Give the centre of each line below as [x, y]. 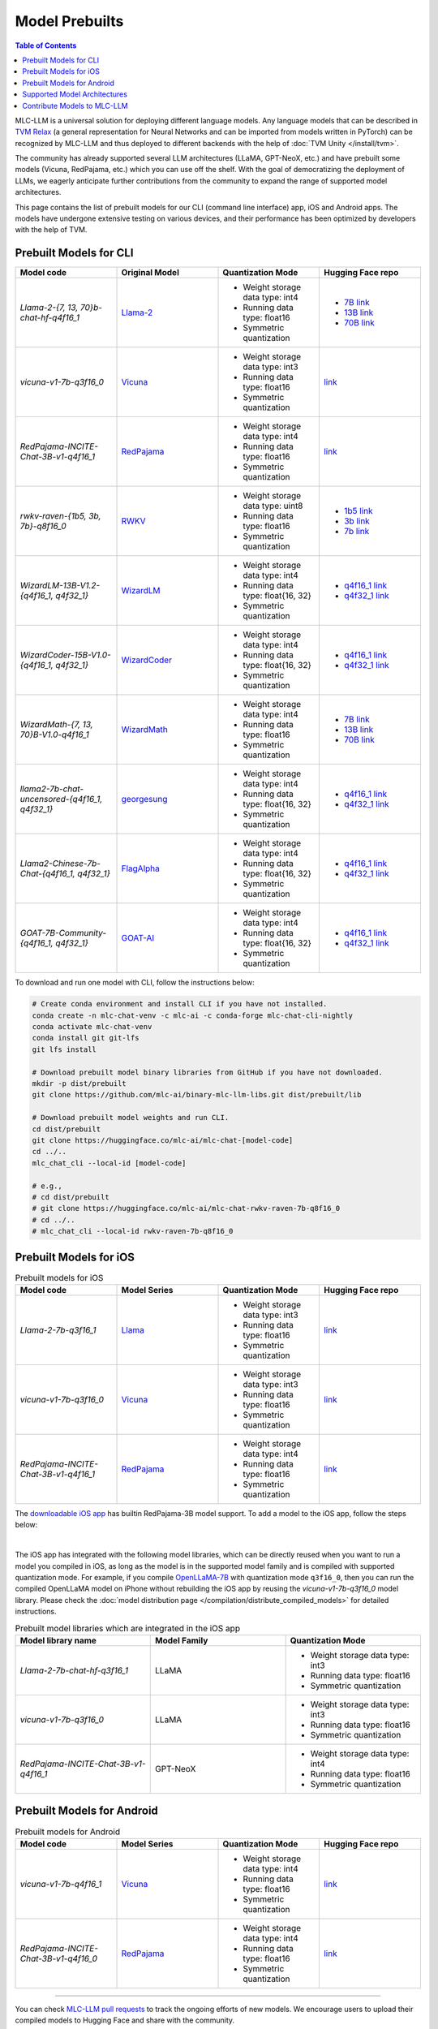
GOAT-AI [138, 938]
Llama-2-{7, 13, [49, 308]
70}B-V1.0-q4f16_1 [54, 734]
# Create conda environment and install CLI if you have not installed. [180, 1004]
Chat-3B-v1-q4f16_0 [58, 1958]
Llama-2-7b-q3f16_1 [58, 1329]
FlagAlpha [140, 868]
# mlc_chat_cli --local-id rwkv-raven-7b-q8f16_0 [133, 1231]
